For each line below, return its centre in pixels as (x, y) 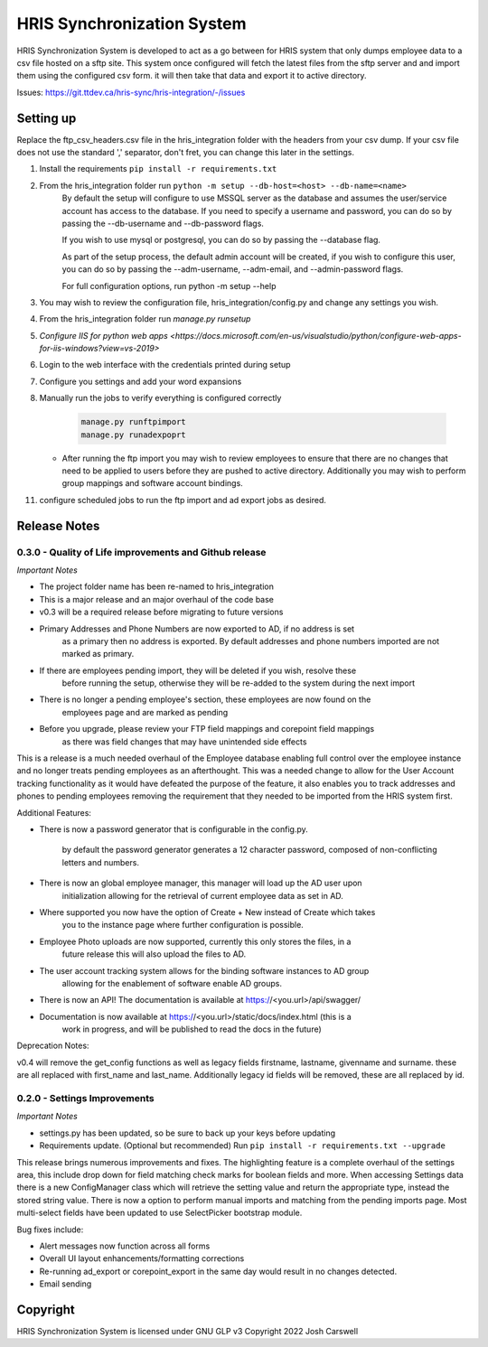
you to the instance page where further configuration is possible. (183, 925)
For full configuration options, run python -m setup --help (169, 285)
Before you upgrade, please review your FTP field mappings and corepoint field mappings (207, 729)
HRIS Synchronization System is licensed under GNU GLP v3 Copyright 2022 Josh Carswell (188, 1331)
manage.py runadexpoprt (134, 435)
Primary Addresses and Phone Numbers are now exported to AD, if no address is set (197, 629)
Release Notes (58, 525)
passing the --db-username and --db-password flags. (163, 223)
